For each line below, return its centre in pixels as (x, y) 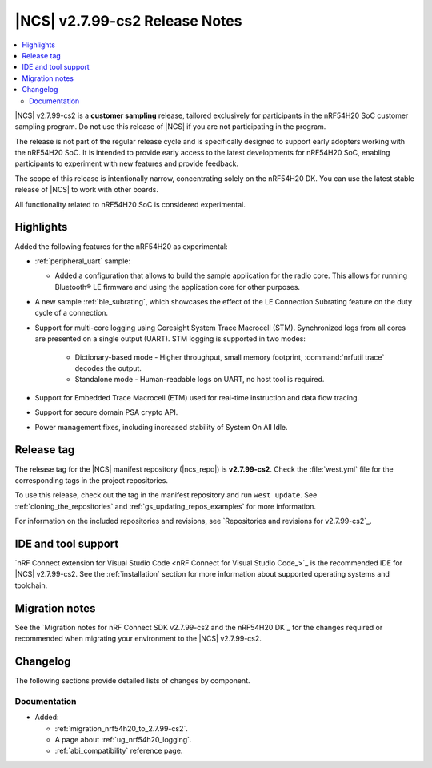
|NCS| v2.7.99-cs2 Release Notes (128, 21)
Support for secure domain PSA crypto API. (106, 412)
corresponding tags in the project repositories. (91, 480)
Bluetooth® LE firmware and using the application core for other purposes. (177, 287)
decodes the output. (108, 368)
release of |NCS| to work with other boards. (87, 190)
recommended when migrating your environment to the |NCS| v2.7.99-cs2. (138, 639)
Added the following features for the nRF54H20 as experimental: (121, 246)
